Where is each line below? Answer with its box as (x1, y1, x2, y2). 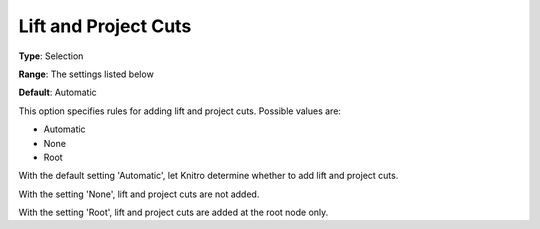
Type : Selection (18, 50, 84, 62)
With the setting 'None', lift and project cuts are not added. (18, 188, 260, 200)
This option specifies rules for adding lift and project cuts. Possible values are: (18, 105, 342, 117)
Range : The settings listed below (18, 68, 154, 80)
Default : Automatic (18, 86, 97, 99)
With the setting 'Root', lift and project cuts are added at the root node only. (18, 206, 329, 219)
